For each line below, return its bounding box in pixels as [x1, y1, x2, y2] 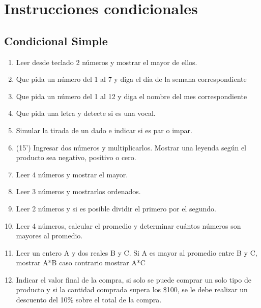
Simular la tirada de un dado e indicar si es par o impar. [16, 125, 192, 135]
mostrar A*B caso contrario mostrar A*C [16, 257, 146, 268]
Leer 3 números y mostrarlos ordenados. [16, 186, 141, 197]
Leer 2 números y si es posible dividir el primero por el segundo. [16, 203, 216, 213]
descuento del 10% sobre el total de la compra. [16, 294, 162, 305]
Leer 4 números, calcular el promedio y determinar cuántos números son [16, 220, 241, 231]
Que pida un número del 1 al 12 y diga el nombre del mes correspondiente [16, 90, 247, 101]
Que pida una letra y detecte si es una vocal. [16, 108, 156, 118]
